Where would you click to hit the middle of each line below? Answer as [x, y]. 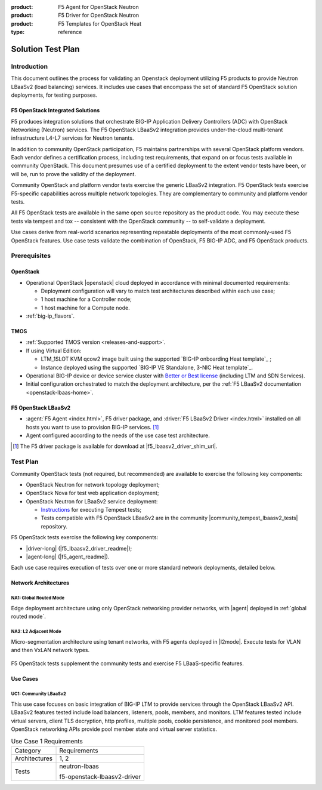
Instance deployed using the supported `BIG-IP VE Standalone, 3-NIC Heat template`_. [147, 367]
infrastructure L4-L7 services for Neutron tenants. [72, 138]
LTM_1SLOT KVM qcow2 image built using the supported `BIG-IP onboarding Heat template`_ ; [156, 359]
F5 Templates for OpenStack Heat [100, 23]
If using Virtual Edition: [54, 351]
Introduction [29, 66]
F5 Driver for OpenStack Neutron [99, 16]
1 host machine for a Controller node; [86, 299]
